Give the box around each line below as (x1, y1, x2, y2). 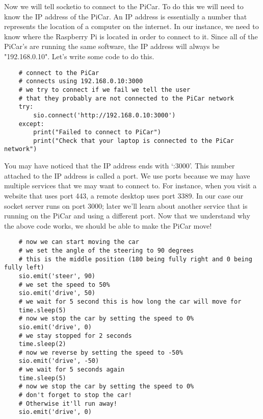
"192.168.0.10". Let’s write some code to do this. (4, 51, 154, 61)
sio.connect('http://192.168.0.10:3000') (33, 111, 176, 119)
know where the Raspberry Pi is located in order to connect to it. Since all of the (4, 31, 258, 41)
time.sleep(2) (18, 340, 66, 348)
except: (18, 120, 44, 128)
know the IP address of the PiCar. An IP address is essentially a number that (4, 11, 247, 21)
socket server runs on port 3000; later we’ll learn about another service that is (4, 200, 248, 211)
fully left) (4, 264, 44, 272)
